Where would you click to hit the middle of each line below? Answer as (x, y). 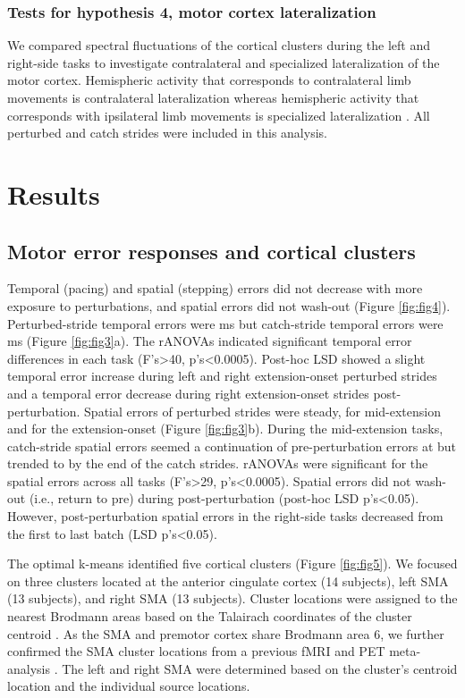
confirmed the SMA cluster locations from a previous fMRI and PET (196, 651)
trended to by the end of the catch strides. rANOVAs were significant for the (218, 463)
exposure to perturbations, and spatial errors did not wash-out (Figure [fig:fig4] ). (229, 305)
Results (54, 193)
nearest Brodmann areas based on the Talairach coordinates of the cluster (210, 616)
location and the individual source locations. (129, 686)
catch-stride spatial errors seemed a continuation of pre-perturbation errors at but (232, 446)
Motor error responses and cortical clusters (211, 251)
